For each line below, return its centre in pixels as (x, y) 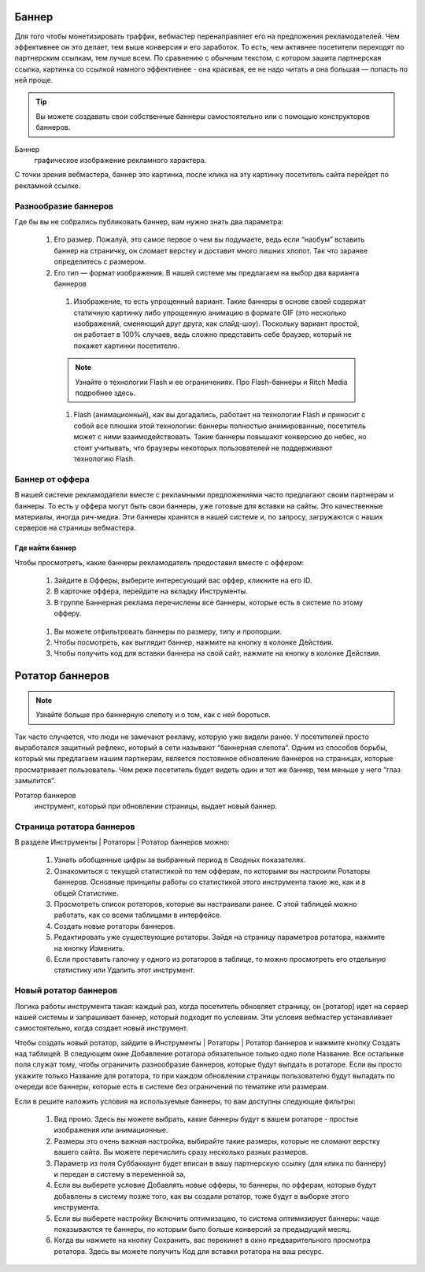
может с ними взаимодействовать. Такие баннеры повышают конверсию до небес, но (220, 437)
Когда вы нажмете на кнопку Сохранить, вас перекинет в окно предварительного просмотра (212, 1241)
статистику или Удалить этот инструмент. (124, 970)
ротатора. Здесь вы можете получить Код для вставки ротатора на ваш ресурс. (189, 1251)
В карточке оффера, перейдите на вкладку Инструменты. (151, 591)
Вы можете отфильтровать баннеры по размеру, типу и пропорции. (168, 631)
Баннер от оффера (52, 479)
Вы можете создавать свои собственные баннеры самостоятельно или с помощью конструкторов (203, 116)
